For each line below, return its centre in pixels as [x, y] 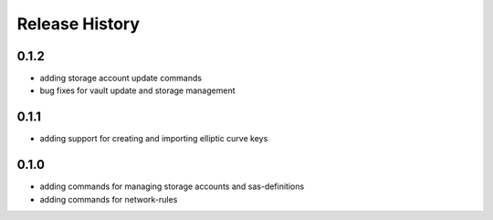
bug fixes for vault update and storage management [137, 90]
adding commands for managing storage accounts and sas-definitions [172, 186]
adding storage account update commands [121, 79]
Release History [79, 24]
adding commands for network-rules [109, 199]
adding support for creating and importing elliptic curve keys [154, 139]
